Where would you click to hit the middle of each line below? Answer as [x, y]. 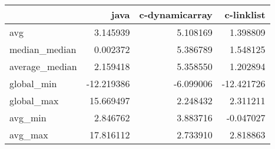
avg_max [29, 135]
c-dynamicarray [176, 14]
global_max [34, 100]
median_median [43, 49]
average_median [43, 66]
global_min [33, 83]
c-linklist [245, 14]
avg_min [28, 117]
